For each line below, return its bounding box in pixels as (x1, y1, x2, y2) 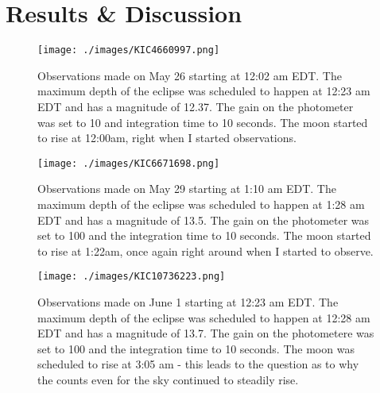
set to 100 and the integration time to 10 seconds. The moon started (37, 227, 371, 244)
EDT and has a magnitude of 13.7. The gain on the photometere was (37, 325, 374, 341)
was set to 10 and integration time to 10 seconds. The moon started (37, 114, 368, 130)
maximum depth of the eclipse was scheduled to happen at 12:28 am (37, 309, 370, 326)
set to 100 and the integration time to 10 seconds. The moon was (37, 340, 355, 356)
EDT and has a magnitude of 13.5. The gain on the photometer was (37, 211, 370, 228)
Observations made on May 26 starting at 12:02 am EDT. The (37, 67, 342, 83)
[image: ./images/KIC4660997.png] (37, 44, 220, 56)
